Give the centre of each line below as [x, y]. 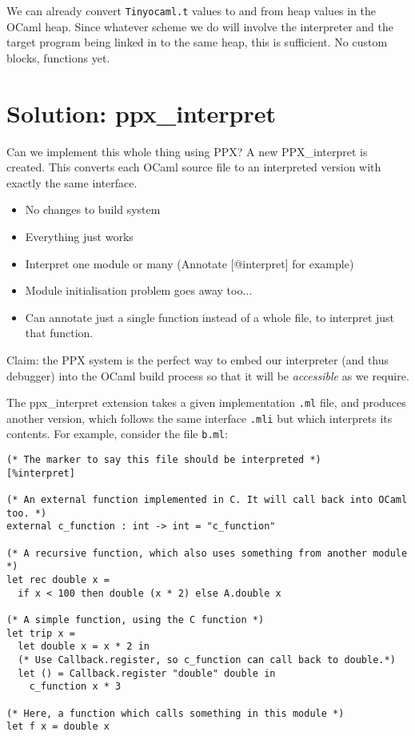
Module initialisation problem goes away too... [139, 290]
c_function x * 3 [75, 687]
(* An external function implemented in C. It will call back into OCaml [207, 500]
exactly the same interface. [72, 182]
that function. [59, 333]
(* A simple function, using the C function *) [136, 619]
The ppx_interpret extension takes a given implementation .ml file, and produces [206, 402]
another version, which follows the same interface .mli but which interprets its [200, 418]
